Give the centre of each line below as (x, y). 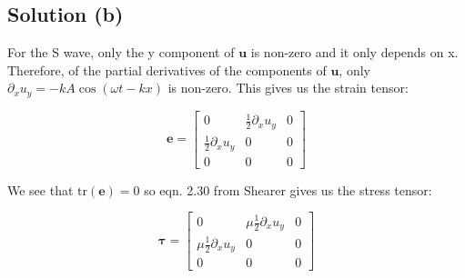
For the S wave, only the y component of (121, 52)
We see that (40, 189)
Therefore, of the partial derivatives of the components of (167, 69)
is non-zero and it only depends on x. (354, 52)
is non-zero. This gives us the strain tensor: (288, 88)
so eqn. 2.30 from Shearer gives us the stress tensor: (288, 189)
